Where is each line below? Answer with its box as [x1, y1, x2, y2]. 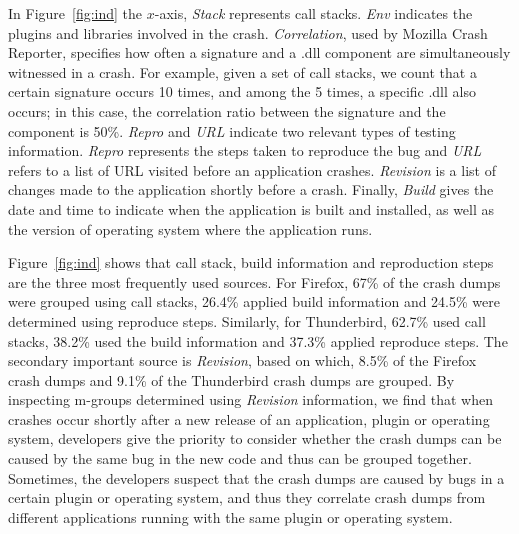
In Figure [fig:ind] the [8, 3, 143, 23]
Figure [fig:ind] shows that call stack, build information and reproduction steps [8, 252, 494, 273]
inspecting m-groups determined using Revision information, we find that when [8, 389, 493, 410]
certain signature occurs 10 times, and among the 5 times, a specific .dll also [8, 81, 476, 102]
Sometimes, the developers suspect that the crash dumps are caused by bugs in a [8, 467, 505, 488]
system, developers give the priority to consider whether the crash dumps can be [8, 428, 502, 449]
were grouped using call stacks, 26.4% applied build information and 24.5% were [8, 291, 500, 312]
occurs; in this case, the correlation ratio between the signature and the [8, 100, 446, 121]
